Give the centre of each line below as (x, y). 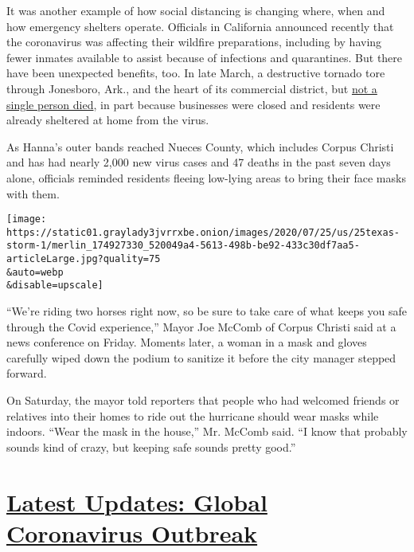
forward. (27, 373)
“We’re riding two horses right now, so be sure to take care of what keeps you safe (207, 311)
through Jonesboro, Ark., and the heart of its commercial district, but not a (192, 88)
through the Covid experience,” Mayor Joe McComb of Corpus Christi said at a (201, 326)
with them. (33, 193)
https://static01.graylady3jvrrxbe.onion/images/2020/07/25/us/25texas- (203, 232)
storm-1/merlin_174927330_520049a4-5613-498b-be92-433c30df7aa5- (183, 246)
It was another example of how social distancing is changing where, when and (196, 10)
